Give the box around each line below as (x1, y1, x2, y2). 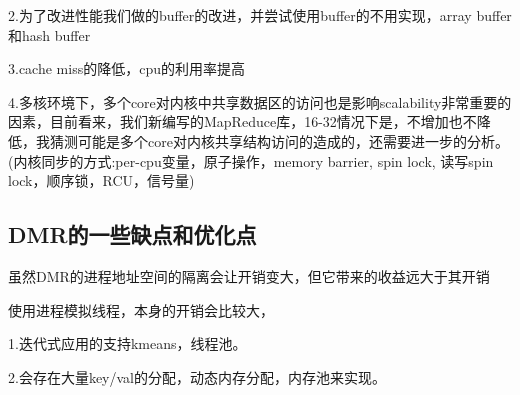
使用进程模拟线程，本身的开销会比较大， (8, 299, 274, 320)
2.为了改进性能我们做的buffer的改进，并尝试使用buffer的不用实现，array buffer (8, 5, 512, 25)
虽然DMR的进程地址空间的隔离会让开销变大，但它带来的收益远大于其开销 (8, 265, 490, 286)
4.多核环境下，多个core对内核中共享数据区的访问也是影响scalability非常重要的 (8, 91, 512, 112)
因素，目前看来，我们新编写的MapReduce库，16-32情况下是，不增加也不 (8, 111, 477, 132)
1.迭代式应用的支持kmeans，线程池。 (8, 333, 247, 354)
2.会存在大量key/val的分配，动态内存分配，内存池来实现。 (8, 366, 386, 387)
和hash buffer (8, 24, 91, 45)
